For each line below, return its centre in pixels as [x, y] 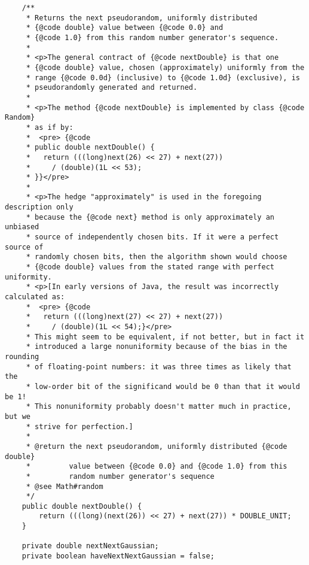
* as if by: [50, 127]
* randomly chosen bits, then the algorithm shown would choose [157, 257]
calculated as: [35, 297]
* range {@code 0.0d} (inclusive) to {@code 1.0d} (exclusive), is [163, 78]
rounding [22, 356]
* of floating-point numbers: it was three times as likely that [159, 367]
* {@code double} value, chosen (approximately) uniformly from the [165, 67]
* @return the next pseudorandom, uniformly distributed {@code [157, 446]
